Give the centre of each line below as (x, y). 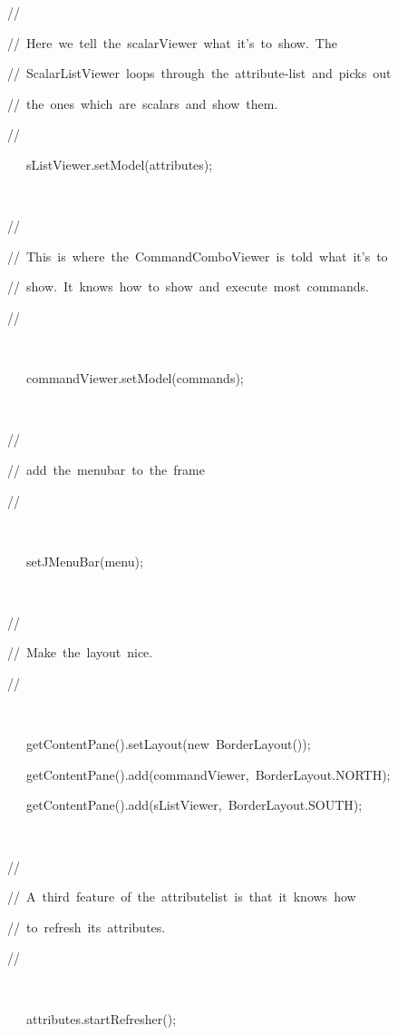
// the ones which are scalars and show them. (143, 103)
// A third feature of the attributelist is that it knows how (182, 897)
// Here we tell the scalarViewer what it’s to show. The (172, 42)
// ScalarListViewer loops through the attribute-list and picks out (199, 73)
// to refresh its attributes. (87, 927)
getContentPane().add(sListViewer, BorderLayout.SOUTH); (194, 805)
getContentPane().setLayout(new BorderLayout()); (168, 744)
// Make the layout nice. (80, 652)
